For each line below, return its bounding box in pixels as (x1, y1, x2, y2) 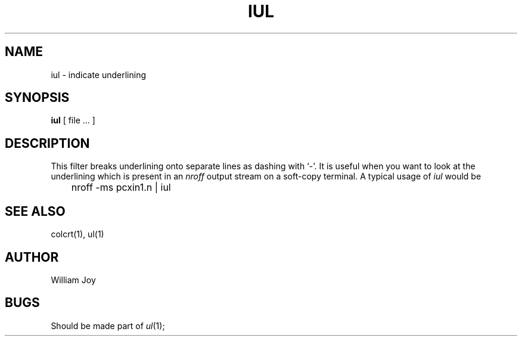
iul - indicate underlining (51, 69, 147, 80)
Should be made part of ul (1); (51, 320, 165, 331)
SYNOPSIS (5, 90, 70, 106)
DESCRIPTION (5, 135, 90, 151)
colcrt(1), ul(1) (51, 229, 104, 240)
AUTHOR (5, 249, 59, 265)
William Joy (51, 274, 96, 285)
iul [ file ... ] (51, 115, 95, 126)
